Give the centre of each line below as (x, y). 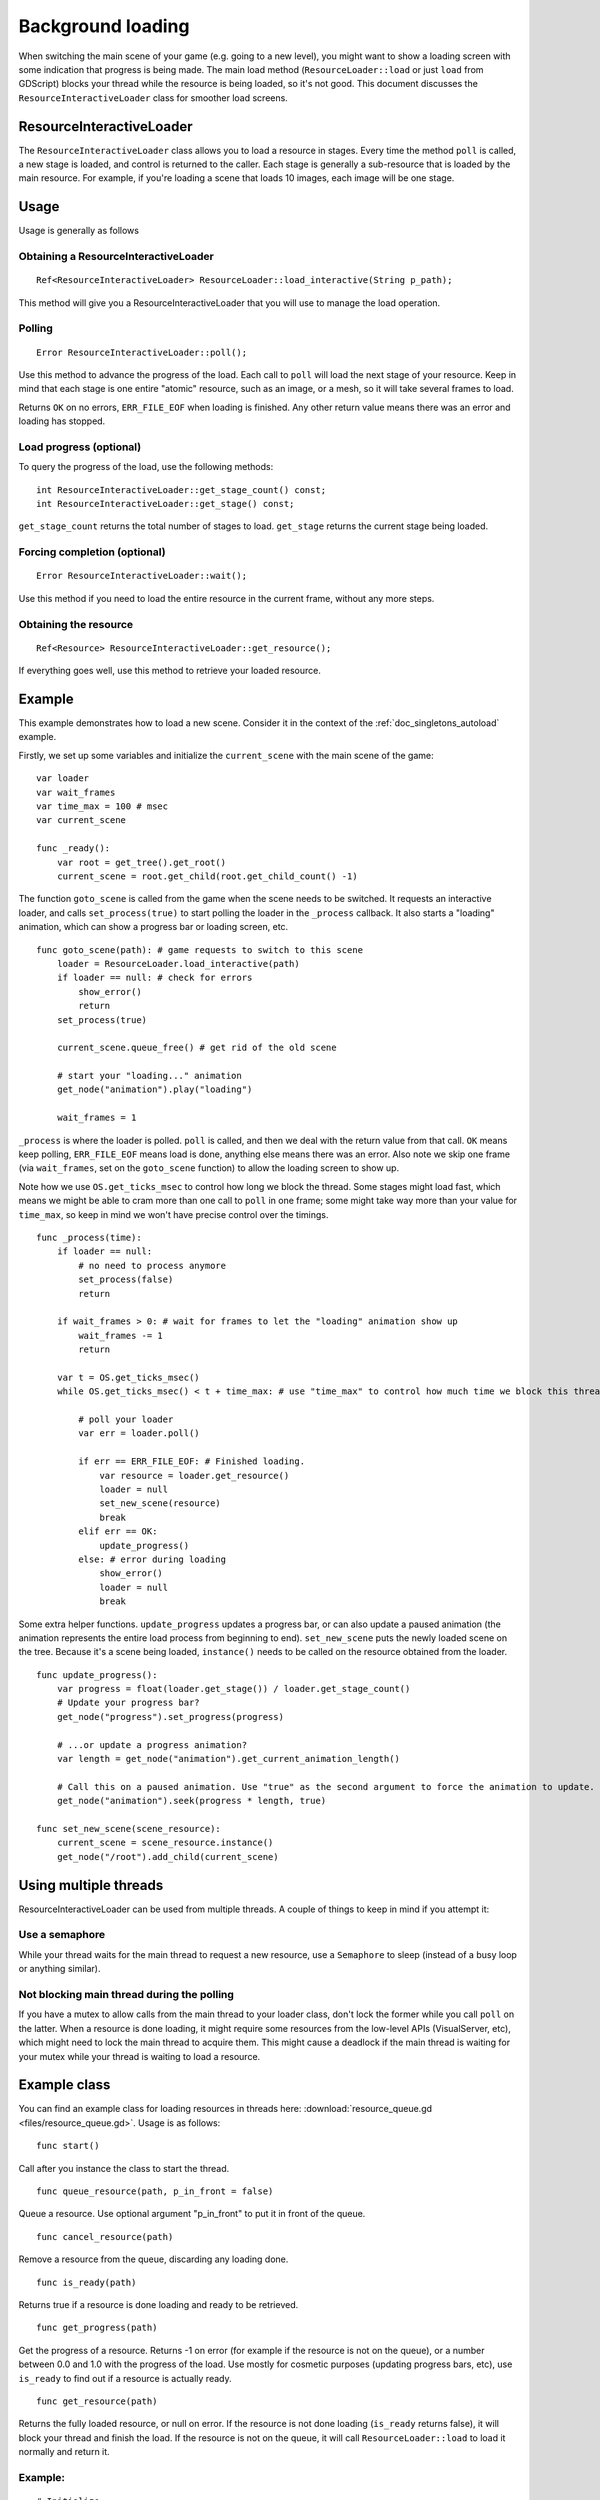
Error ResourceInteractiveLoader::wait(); (142, 576)
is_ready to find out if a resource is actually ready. (125, 2378)
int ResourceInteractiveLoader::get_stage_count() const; (181, 489)
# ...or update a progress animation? (152, 1744)
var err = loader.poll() (139, 1433)
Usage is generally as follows (79, 231)
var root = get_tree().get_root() (141, 862)
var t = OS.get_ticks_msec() (128, 1377)
